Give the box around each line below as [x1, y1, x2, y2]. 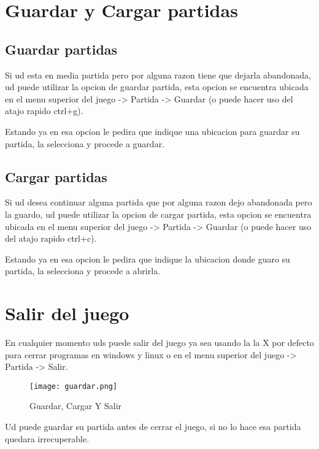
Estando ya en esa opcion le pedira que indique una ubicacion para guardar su [5, 125, 300, 137]
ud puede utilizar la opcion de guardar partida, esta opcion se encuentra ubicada [5, 80, 309, 93]
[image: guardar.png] [29, 382, 118, 391]
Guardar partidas [5, 39, 118, 58]
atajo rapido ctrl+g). [5, 104, 83, 117]
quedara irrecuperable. [5, 432, 90, 445]
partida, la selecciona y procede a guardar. [5, 137, 165, 150]
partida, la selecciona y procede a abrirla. [5, 264, 161, 277]
